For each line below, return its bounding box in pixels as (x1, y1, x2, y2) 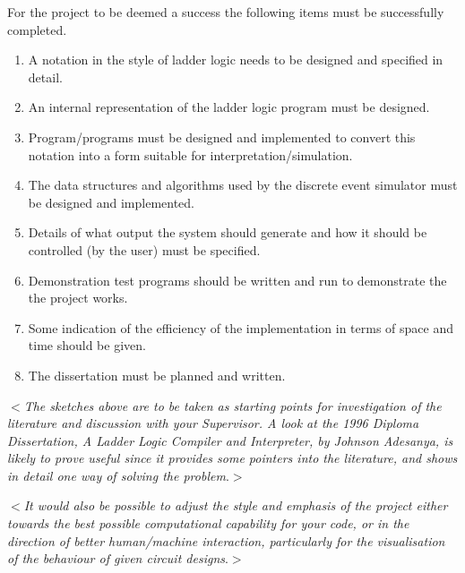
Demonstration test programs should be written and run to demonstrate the (28, 270, 447, 289)
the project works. (28, 288, 128, 307)
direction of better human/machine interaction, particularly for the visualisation (7, 531, 445, 550)
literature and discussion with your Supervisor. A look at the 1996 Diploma (7, 414, 419, 432)
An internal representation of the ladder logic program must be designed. (28, 98, 430, 116)
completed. (7, 20, 67, 38)
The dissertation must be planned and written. (28, 365, 286, 384)
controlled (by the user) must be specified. (28, 240, 261, 259)
